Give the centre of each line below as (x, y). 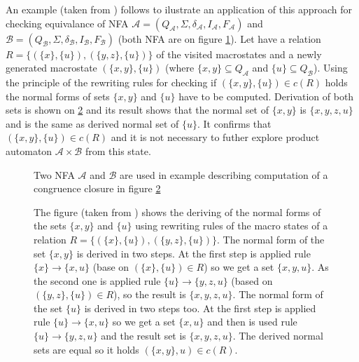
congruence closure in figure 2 (97, 188)
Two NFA (54, 174)
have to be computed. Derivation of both (266, 96)
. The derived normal (278, 336)
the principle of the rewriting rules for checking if (111, 82)
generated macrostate (51, 68)
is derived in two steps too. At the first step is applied (200, 308)
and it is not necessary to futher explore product (215, 137)
